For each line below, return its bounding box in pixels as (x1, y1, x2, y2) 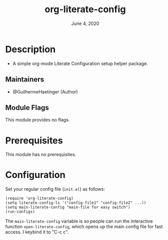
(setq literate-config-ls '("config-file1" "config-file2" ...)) (5, 200, 146, 205)
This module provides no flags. (5, 117, 70, 123)
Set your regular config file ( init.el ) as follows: (5, 186, 105, 192)
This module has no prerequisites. (5, 152, 77, 158)
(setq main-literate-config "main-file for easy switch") (5, 205, 130, 210)
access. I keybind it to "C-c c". (5, 229, 69, 235)
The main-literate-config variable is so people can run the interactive (5, 218, 153, 224)
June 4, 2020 (71, 20, 99, 26)
